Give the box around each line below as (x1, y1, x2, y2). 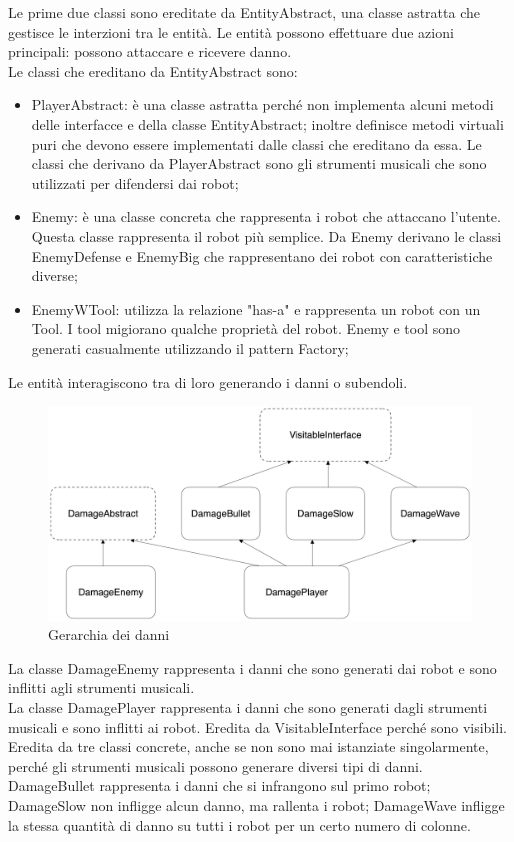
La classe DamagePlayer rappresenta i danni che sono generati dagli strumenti (8, 696, 488, 717)
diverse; (31, 265, 78, 286)
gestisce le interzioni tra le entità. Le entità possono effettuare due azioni (8, 21, 454, 42)
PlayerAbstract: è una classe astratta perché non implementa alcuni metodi (31, 94, 494, 115)
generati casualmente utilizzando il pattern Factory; (31, 337, 349, 358)
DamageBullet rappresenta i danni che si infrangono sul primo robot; (8, 775, 431, 796)
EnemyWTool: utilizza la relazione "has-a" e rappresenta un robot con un (31, 298, 481, 319)
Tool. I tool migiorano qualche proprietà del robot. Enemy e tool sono (31, 318, 461, 339)
